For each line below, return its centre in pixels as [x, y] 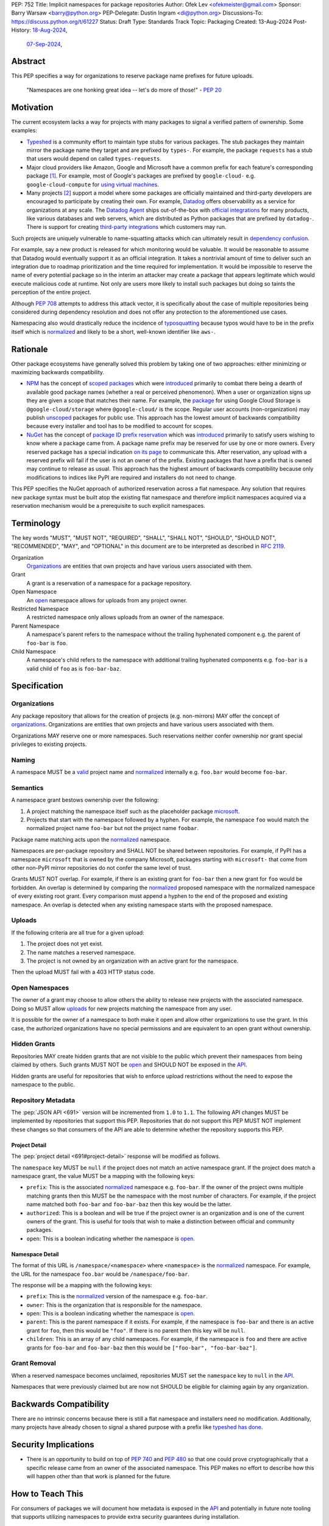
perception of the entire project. [51, 292]
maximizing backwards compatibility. [58, 372]
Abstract [28, 61]
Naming [23, 760]
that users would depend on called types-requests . [94, 159]
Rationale [30, 349]
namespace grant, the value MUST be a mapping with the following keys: [103, 1176]
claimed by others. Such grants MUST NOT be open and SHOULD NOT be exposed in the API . [129, 1065]
